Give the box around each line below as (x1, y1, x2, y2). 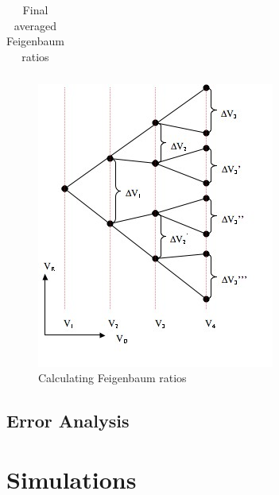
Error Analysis (6, 408, 130, 433)
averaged (14, 17, 57, 33)
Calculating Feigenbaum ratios (38, 369, 187, 386)
